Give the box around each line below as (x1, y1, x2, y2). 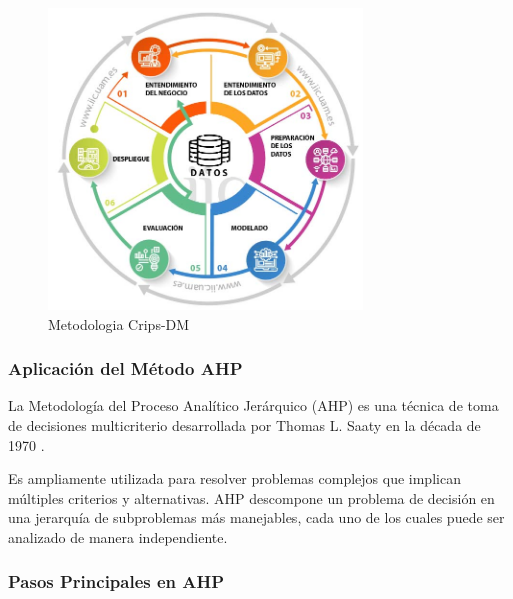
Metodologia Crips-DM (48, 313, 190, 334)
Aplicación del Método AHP (8, 356, 243, 381)
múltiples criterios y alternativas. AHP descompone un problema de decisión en (8, 487, 495, 508)
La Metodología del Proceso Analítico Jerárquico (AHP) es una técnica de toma (8, 395, 499, 416)
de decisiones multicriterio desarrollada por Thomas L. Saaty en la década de (8, 414, 481, 435)
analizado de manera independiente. (8, 526, 228, 547)
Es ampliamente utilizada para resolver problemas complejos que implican (8, 468, 461, 489)
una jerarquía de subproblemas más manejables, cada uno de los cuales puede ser (8, 507, 505, 528)
